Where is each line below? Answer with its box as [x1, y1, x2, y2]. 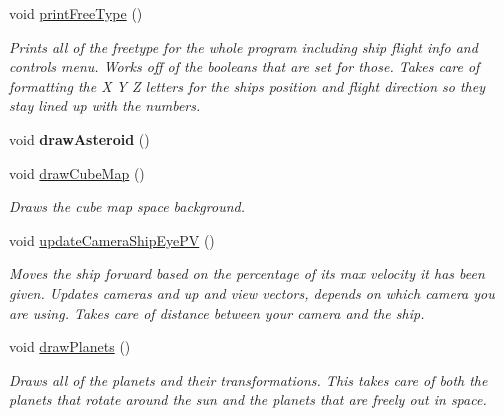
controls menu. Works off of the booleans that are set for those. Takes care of [9, 56, 480, 77]
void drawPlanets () [9, 336, 131, 357]
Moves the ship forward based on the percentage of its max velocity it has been [9, 263, 485, 284]
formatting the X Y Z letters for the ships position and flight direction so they [9, 75, 485, 96]
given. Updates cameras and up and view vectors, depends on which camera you [9, 282, 495, 303]
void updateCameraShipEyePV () [9, 229, 215, 250]
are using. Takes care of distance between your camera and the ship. [9, 302, 425, 323]
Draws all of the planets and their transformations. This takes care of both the [9, 369, 488, 390]
